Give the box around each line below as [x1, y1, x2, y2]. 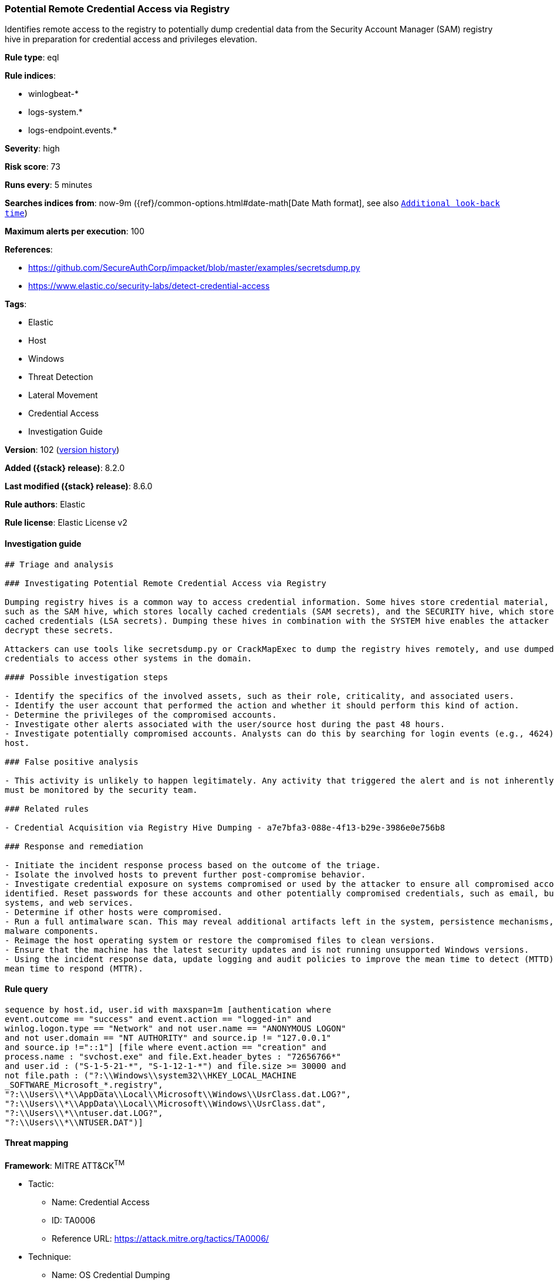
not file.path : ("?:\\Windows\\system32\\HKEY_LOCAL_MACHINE [5, 1070, 297, 1080]
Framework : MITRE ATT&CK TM [5, 1159, 125, 1171]
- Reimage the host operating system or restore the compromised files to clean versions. [5, 935, 435, 945]
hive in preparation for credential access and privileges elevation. [5, 34, 258, 45]
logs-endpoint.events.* [28, 125, 117, 136]
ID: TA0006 [52, 1215, 96, 1225]
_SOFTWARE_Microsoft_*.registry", [5, 1080, 163, 1090]
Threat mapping [5, 1138, 69, 1148]
